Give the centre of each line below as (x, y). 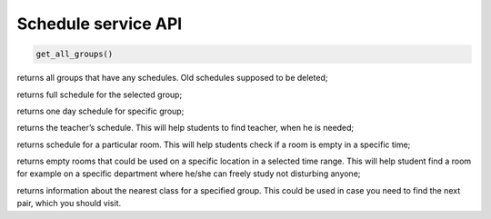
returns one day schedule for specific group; (100, 111)
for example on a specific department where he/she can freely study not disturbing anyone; (189, 174)
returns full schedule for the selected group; (100, 95)
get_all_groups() (75, 54)
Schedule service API (100, 24)
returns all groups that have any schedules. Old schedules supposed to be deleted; (172, 78)
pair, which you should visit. (69, 204)
